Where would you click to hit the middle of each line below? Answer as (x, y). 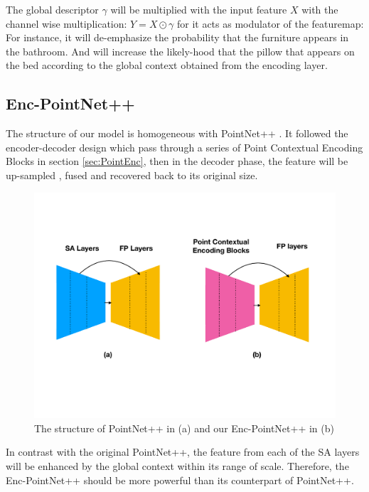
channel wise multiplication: (66, 23)
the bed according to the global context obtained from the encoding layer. (167, 65)
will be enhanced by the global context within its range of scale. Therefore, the (177, 465)
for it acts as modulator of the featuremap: (270, 23)
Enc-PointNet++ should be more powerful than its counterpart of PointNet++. (180, 480)
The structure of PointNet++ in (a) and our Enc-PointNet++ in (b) (184, 428)
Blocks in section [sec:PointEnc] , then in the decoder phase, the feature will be (177, 161)
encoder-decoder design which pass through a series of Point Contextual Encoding (184, 147)
